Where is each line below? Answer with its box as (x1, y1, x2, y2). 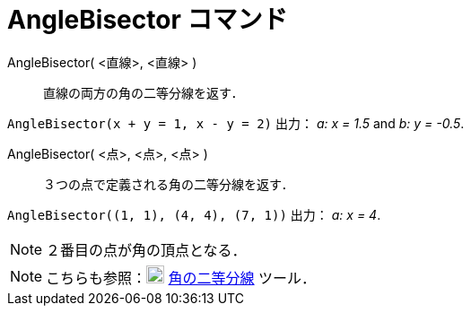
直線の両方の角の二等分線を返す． (43, 84, 244, 100)
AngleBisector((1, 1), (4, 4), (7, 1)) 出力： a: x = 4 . (7, 206, 381, 222)
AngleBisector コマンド (7, 4, 288, 35)
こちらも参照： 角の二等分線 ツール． (46, 268, 317, 287)
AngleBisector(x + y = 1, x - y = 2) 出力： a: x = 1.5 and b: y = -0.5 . (7, 115, 465, 131)
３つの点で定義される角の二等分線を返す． (43, 176, 294, 192)
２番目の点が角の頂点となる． (46, 240, 247, 259)
